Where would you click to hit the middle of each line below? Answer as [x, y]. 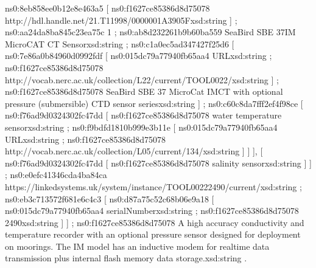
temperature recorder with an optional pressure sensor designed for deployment [153, 234]
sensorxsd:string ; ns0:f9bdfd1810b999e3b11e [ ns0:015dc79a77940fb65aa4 [141, 127]
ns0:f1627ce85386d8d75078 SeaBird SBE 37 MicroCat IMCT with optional [144, 91]
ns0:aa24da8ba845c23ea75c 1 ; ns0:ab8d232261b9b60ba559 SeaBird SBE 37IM [150, 32]
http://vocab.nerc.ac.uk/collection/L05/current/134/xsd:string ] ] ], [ [134, 151]
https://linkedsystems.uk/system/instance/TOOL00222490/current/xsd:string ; [153, 186]
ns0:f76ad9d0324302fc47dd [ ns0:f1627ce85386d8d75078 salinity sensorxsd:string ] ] [158, 163]
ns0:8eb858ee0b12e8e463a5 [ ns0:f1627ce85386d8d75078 [107, 8]
